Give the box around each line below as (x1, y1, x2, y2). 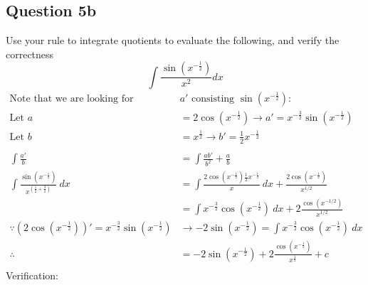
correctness (6, 46, 54, 61)
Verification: (6, 268, 58, 283)
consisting (191, 93, 235, 104)
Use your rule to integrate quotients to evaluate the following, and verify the (6, 33, 340, 48)
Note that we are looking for (9, 93, 134, 104)
